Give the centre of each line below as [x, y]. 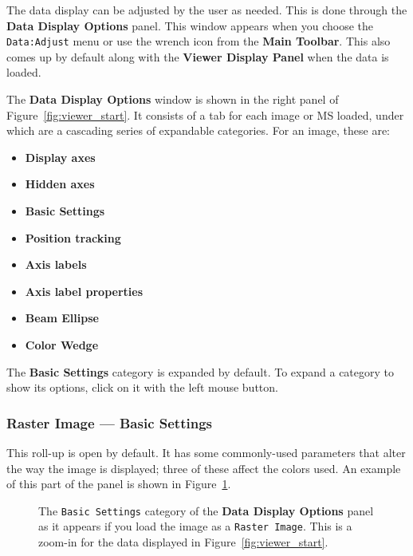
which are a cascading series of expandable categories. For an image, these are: [198, 130]
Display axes [60, 157]
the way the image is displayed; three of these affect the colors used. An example [204, 468]
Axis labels [56, 264]
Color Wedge [62, 344]
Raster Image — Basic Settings [109, 422]
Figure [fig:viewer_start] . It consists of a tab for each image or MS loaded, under [205, 114]
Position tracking [73, 237]
